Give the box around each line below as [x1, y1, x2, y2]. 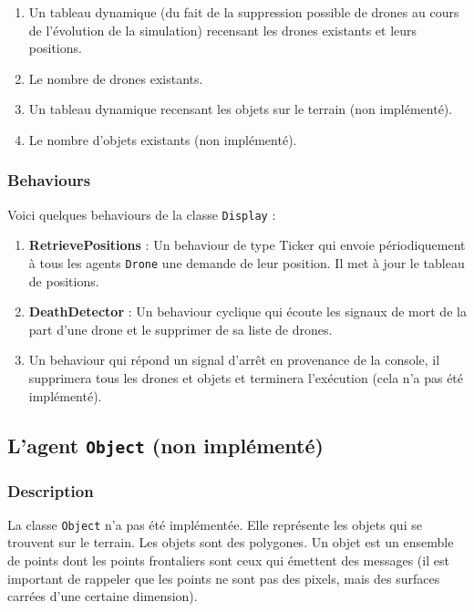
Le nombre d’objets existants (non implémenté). [28, 130, 297, 149]
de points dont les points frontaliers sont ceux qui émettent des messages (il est [7, 551, 449, 570]
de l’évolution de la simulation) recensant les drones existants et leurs [28, 20, 417, 39]
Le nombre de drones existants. [28, 68, 203, 88]
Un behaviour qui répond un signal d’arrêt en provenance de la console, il [28, 350, 440, 369]
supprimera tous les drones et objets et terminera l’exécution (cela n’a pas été [28, 368, 464, 388]
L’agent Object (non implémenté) [7, 430, 324, 459]
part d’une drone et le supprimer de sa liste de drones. [28, 319, 333, 338]
